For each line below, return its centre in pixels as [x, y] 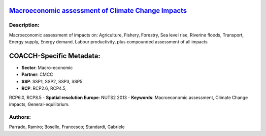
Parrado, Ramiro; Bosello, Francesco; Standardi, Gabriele [67, 127]
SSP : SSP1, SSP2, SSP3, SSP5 [52, 81]
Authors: [20, 117]
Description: [24, 25]
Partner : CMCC [37, 74]
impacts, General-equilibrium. [39, 104]
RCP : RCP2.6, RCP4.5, [44, 88]
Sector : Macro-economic [47, 68]
